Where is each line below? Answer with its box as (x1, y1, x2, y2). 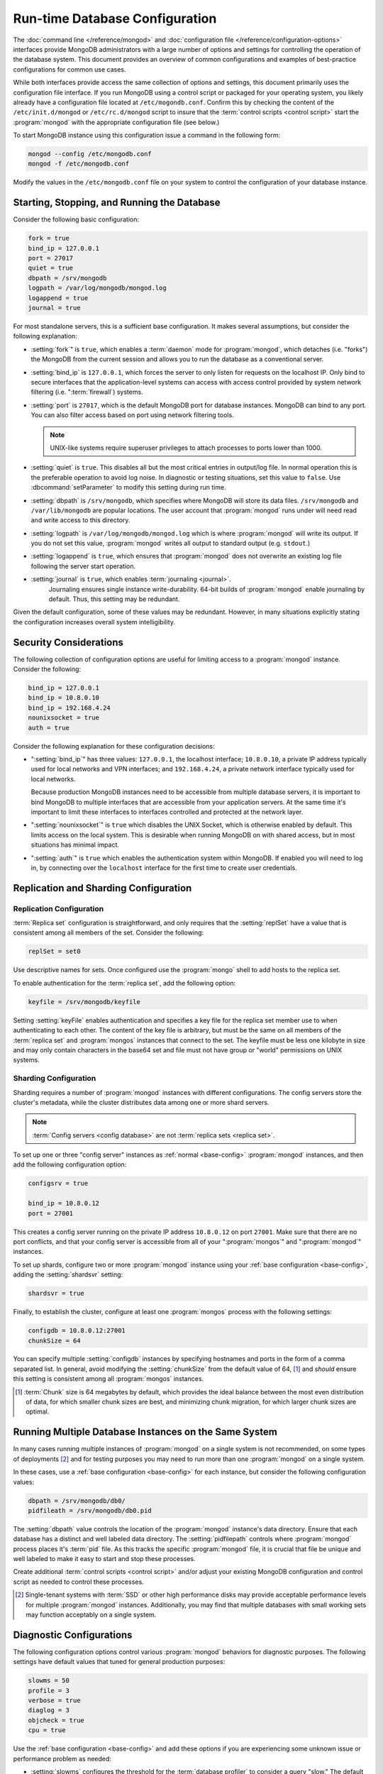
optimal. (26, 1407, 50, 1416)
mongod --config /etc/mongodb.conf (28, 150, 152, 158)
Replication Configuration (13, 903, 104, 913)
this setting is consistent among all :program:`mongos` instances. (13, 1374, 204, 1383)
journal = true (28, 304, 81, 312)
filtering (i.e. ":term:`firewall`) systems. (30, 387, 143, 397)
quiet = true (28, 264, 74, 272)
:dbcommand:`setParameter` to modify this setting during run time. (30, 483, 226, 492)
